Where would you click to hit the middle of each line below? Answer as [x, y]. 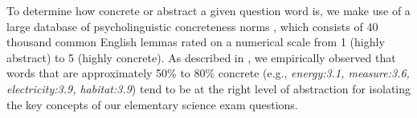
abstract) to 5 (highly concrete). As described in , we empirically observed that [201, 57]
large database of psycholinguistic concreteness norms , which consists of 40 [192, 26]
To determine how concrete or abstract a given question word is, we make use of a [208, 10]
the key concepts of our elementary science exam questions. [152, 104]
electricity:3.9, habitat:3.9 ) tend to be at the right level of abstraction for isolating [209, 88]
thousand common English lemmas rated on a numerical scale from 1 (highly [196, 42]
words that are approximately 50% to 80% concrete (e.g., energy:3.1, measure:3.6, [208, 73]
